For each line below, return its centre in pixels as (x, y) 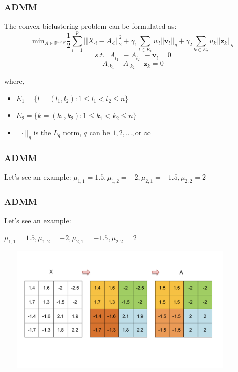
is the (42, 132)
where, (14, 81)
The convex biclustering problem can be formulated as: (90, 26)
